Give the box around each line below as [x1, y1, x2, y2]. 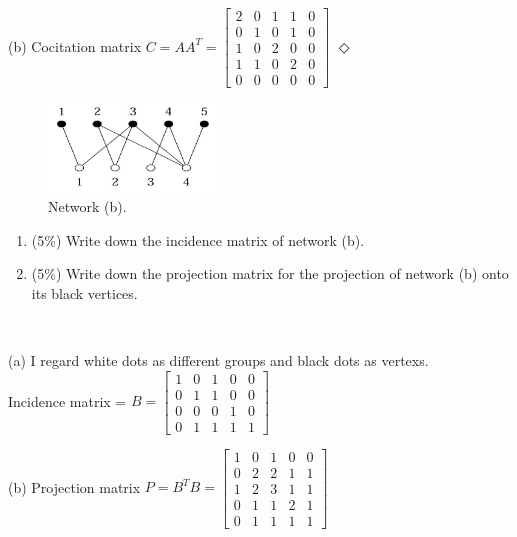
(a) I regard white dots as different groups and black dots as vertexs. [8, 349, 429, 370]
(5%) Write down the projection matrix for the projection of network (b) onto [31, 263, 509, 284]
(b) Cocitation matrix [8, 35, 142, 56]
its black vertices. [31, 282, 138, 303]
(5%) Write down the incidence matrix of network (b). [31, 229, 365, 250]
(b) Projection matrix [8, 476, 141, 497]
